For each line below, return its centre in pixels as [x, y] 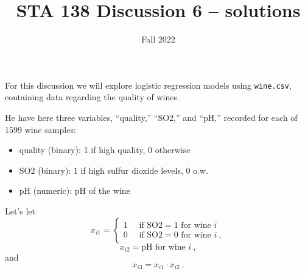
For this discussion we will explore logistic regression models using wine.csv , [148, 85]
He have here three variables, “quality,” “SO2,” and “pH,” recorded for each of [151, 117]
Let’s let [20, 211]
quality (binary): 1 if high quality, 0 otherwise [105, 150]
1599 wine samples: [40, 129]
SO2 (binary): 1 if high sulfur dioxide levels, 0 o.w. [114, 170]
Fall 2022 [158, 39]
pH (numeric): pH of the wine [75, 190]
